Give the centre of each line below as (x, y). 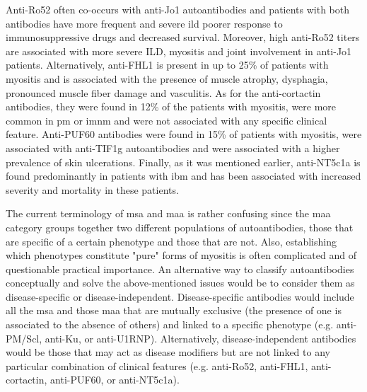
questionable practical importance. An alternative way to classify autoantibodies (180, 269)
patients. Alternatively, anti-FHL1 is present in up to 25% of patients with (167, 65)
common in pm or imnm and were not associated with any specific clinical (167, 120)
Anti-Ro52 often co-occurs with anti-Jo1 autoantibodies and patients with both (178, 9)
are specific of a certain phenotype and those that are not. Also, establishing (171, 241)
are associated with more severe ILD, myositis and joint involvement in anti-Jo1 (179, 51)
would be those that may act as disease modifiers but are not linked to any (168, 352)
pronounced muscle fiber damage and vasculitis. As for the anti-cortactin (163, 92)
